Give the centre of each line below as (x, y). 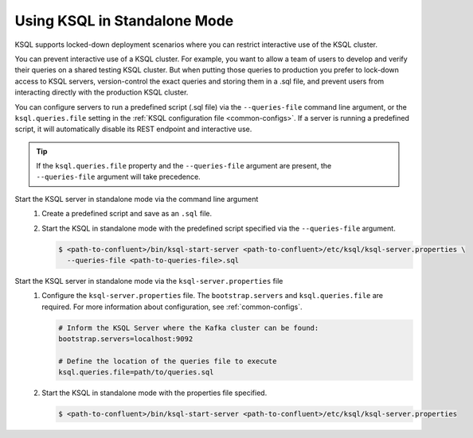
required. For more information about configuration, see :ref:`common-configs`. (172, 307)
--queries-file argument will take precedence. (118, 177)
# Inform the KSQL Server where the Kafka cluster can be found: (189, 328)
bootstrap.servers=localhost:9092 (126, 339)
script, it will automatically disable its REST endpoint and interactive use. (133, 129)
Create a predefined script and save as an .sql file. (127, 214)
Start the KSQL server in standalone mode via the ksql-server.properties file (149, 281)
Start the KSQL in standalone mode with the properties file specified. (154, 393)
